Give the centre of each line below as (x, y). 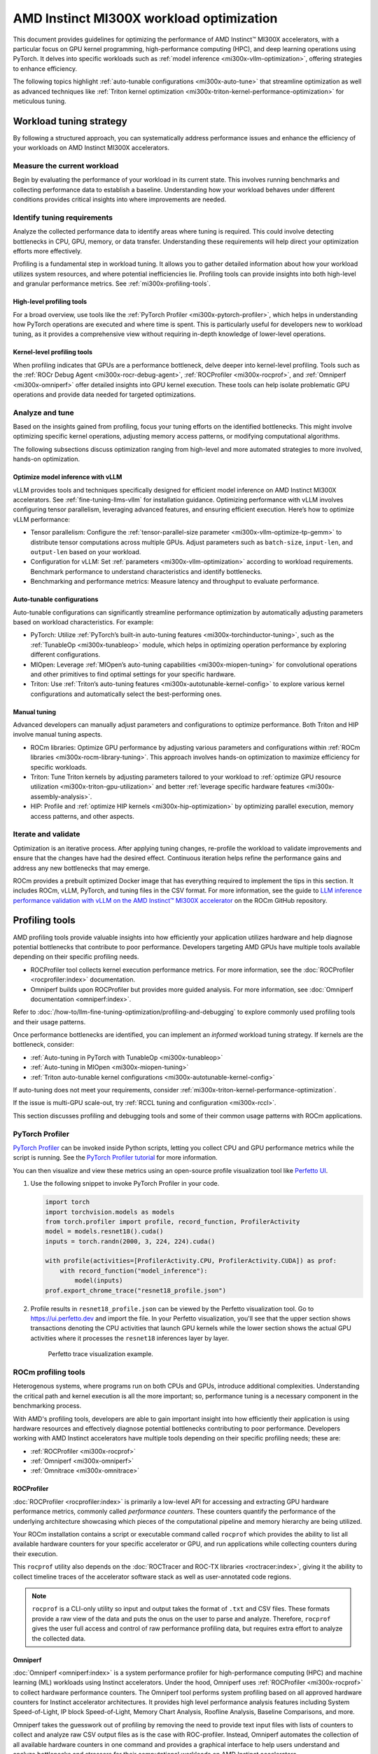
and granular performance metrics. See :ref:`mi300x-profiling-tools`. (112, 283)
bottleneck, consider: (44, 1045)
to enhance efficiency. (45, 68)
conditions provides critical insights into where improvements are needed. (120, 199)
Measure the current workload (66, 166)
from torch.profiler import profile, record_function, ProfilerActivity (173, 1221)
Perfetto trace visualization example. (101, 1354)
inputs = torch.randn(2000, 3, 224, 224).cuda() (130, 1241)
